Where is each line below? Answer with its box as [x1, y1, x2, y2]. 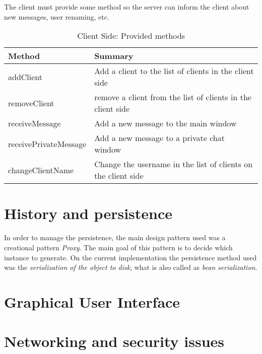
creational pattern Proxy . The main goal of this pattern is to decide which [4, 242, 233, 252]
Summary [94, 50, 134, 62]
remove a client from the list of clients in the [94, 91, 251, 103]
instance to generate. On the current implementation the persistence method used [4, 252, 257, 262]
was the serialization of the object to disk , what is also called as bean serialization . [4, 262, 257, 272]
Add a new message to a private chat [94, 132, 225, 144]
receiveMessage [8, 117, 61, 129]
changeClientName [8, 164, 74, 176]
